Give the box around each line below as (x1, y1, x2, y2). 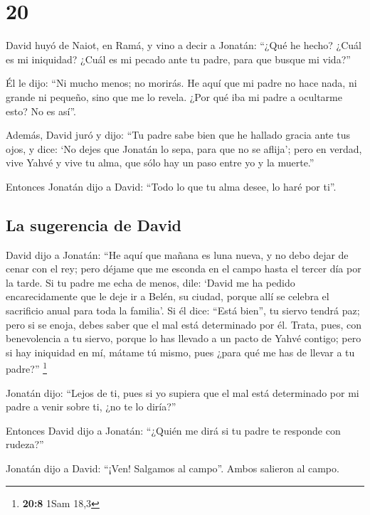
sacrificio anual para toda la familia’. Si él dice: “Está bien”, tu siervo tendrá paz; (6, 303, 360, 318)
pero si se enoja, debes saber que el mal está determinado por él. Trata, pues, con (6, 317, 361, 331)
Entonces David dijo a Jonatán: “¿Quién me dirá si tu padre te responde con (6, 423, 341, 437)
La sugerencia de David (6, 213, 182, 235)
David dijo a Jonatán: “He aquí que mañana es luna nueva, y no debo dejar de (6, 247, 349, 262)
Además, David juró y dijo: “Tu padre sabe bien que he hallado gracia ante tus (6, 127, 350, 142)
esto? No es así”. (6, 103, 76, 118)
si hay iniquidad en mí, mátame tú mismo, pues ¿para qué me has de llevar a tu (6, 344, 355, 359)
